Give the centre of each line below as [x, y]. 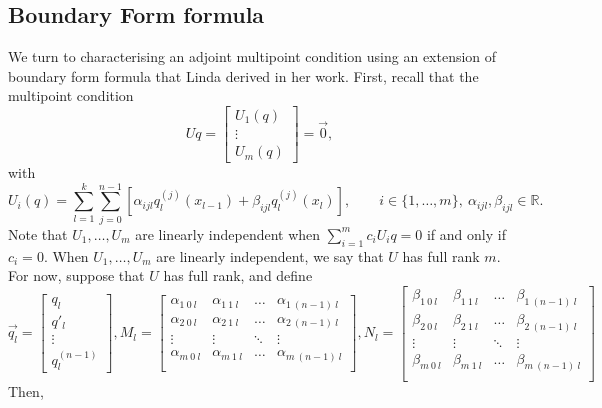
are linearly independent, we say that [270, 255]
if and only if [466, 233]
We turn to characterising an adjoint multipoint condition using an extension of [252, 56]
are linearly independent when [228, 233]
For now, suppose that [76, 275]
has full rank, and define [238, 275]
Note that [38, 233]
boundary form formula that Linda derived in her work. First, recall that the [243, 75]
